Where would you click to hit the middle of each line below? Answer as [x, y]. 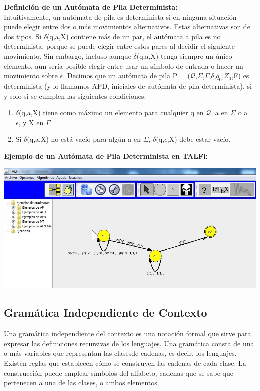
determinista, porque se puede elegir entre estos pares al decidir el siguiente [119, 46]
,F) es [240, 75]
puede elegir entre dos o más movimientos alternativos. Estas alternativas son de [127, 26]
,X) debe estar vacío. [199, 139]
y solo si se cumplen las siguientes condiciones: [75, 95]
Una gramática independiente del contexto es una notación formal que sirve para [128, 334]
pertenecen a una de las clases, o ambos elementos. [82, 383]
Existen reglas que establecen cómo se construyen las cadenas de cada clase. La [125, 363]
